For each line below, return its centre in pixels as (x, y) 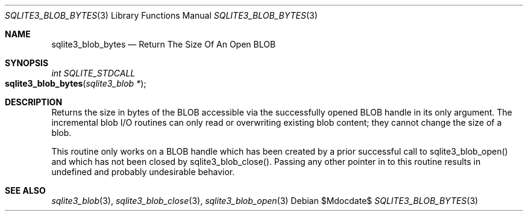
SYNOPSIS (27, 63)
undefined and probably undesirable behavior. (143, 172)
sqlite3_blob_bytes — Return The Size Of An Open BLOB (164, 44)
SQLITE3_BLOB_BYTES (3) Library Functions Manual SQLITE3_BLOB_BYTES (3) (161, 15)
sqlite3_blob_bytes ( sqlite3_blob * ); (76, 83)
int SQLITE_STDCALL (93, 73)
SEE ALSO (25, 190)
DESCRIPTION (34, 102)
